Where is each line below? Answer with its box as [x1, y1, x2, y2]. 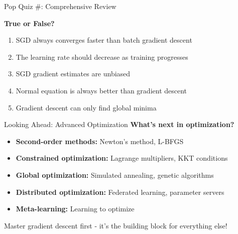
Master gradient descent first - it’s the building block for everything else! [4, 220, 227, 230]
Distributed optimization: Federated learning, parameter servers [16, 186, 224, 197]
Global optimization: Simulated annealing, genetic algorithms [16, 169, 214, 180]
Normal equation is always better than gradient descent [16, 85, 187, 95]
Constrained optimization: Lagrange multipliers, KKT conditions [16, 153, 228, 163]
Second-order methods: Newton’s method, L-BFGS [16, 136, 184, 146]
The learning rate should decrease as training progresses [16, 51, 188, 62]
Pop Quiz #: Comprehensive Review [4, 1, 116, 11]
